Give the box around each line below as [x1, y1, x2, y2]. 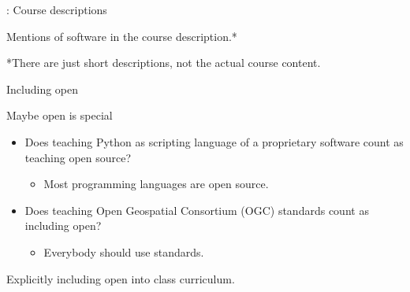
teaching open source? [24, 149, 132, 165]
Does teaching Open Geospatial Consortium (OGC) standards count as [24, 201, 369, 218]
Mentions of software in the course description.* [6, 28, 237, 44]
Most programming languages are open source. [43, 176, 269, 192]
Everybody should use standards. [43, 243, 204, 260]
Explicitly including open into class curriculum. [6, 270, 235, 286]
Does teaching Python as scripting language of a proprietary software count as [24, 133, 404, 150]
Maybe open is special [6, 107, 113, 124]
